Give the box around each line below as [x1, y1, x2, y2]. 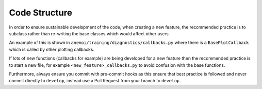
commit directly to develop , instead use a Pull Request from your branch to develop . [9, 78, 181, 84]
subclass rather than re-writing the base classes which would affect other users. [9, 30, 170, 36]
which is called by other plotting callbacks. [9, 46, 95, 52]
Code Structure [9, 7, 72, 18]
